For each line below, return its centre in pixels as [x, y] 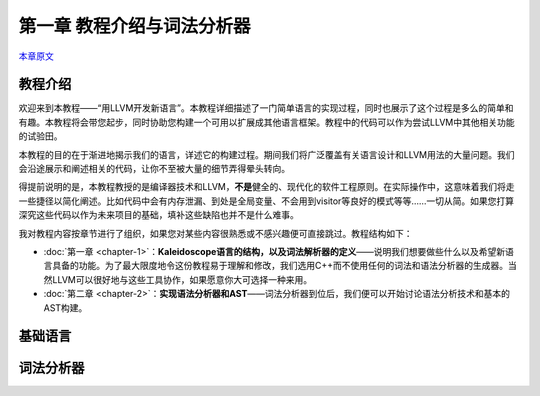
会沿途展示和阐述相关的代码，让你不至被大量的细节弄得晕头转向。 [154, 169]
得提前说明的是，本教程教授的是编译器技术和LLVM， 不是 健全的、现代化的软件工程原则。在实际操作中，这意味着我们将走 [266, 187]
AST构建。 [65, 307]
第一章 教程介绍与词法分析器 [134, 26]
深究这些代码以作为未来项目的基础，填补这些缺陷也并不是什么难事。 [158, 215]
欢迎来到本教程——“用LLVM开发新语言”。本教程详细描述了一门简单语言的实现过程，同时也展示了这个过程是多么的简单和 [266, 108]
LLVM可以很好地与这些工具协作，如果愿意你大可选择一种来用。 [182, 279]
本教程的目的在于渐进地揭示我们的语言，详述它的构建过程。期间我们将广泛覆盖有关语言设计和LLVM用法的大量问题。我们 [266, 154]
